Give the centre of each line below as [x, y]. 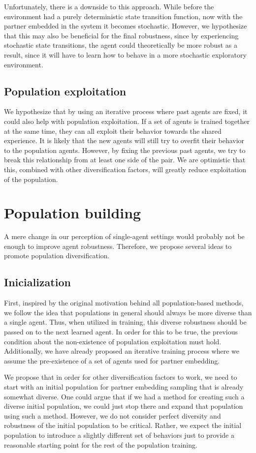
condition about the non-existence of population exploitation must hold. [113, 341]
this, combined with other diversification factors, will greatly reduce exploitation [125, 169]
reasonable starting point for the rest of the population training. [101, 444]
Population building [73, 213]
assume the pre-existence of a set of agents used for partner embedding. [112, 360]
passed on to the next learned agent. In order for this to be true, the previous [121, 332]
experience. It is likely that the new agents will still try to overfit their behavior [124, 140]
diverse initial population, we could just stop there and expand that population [124, 406]
